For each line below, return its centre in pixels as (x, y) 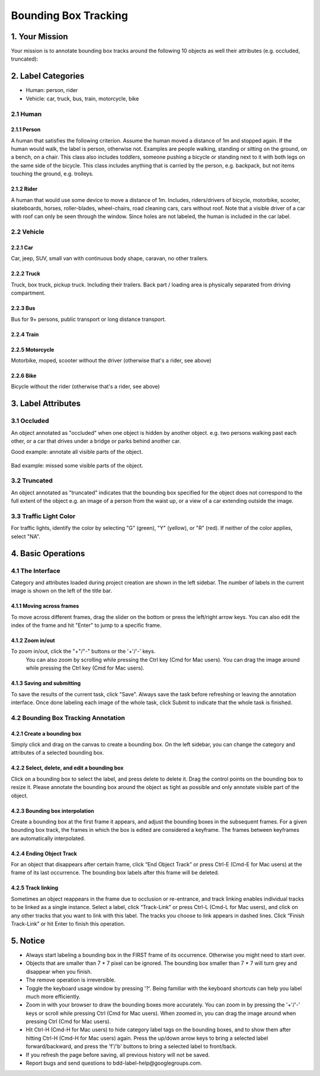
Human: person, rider (52, 90)
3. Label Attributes (46, 404)
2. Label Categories (48, 76)
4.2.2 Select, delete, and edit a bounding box (67, 768)
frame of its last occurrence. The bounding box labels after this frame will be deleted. (115, 873)
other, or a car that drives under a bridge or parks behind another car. (96, 441)
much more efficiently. (53, 996)
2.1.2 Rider (24, 189)
